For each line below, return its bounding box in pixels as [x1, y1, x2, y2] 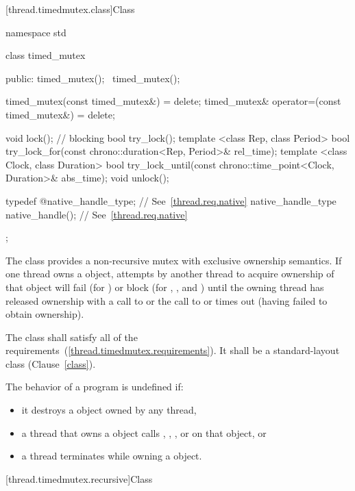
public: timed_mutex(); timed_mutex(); [5, 71, 180, 85]
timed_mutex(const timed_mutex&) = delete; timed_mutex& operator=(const [5, 94, 341, 108]
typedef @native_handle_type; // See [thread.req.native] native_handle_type [5, 193, 336, 207]
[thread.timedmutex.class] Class [5, 2, 135, 16]
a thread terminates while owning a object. [21, 449, 202, 463]
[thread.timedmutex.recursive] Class [5, 471, 153, 486]
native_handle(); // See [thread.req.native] [5, 207, 188, 221]
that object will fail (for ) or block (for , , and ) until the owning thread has [5, 279, 324, 294]
